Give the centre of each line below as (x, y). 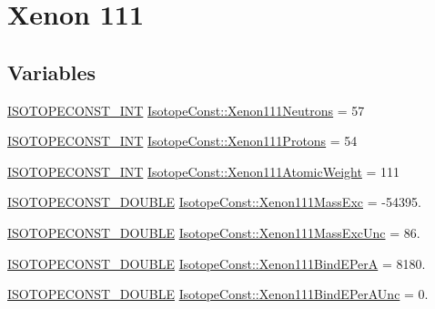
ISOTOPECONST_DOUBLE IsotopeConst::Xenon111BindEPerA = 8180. (217, 263)
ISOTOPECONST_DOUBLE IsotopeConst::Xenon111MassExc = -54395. (214, 202)
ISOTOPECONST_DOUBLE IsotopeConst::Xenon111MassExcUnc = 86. (214, 232)
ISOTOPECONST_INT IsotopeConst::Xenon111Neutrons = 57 (186, 110)
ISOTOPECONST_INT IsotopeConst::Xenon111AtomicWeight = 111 (204, 171)
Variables (52, 72)
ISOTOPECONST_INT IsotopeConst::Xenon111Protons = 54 (182, 141)
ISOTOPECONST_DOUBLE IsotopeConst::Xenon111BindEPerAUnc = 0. (218, 294)
